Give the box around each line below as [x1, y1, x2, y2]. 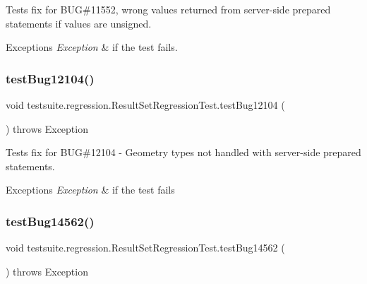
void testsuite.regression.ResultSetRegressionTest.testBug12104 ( [6, 97, 285, 112]
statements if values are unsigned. [6, 16, 152, 30]
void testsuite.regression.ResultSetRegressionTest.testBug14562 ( [6, 240, 285, 255]
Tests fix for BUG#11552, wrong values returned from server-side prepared [6, 2, 331, 16]
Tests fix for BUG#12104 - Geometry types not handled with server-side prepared [6, 145, 361, 160]
